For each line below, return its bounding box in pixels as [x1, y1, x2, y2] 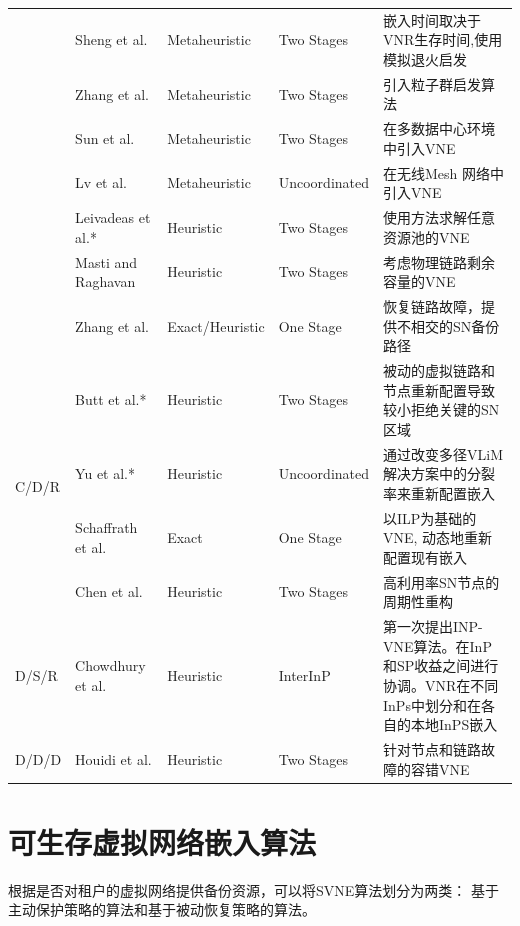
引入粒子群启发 [383, 73, 482, 94]
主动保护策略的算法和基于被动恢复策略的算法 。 [8, 899, 316, 920]
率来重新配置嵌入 [383, 482, 496, 503]
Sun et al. [75, 128, 135, 149]
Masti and [75, 251, 138, 272]
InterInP [278, 665, 331, 686]
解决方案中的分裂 [383, 463, 496, 484]
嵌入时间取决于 [383, 9, 482, 30]
